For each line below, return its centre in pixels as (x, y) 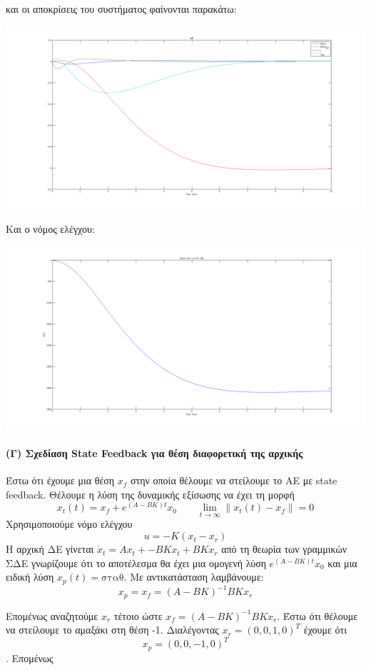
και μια (342, 562)
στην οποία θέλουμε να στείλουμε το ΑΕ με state (234, 480)
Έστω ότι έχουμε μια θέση (60, 480)
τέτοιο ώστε (138, 615)
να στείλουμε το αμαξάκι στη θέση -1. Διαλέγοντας (112, 630)
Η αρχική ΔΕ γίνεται (50, 549)
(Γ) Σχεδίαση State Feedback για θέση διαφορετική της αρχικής (154, 452)
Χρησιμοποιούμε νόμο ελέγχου (69, 524)
